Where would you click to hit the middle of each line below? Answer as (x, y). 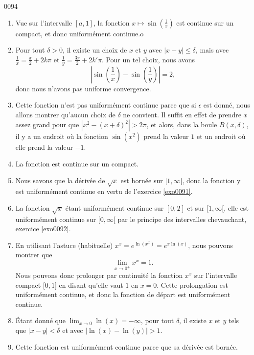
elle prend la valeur (44, 147)
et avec (73, 330)
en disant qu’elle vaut (91, 285)
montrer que (34, 255)
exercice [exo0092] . (43, 229)
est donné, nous (227, 105)
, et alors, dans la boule (182, 124)
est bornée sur (142, 180)
